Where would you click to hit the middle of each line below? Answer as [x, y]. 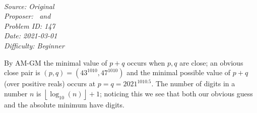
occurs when [146, 62]
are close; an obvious [211, 62]
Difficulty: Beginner [34, 45]
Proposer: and [27, 16]
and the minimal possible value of [179, 72]
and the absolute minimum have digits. [64, 104]
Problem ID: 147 [30, 25]
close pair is [22, 72]
